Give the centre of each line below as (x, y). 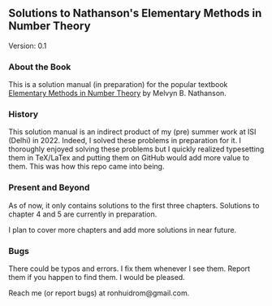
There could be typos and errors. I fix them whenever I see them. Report (129, 269)
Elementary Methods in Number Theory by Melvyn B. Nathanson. (118, 94)
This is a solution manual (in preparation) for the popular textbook (118, 85)
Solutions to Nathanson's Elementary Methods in (135, 13)
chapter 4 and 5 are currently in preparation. (83, 214)
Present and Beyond (49, 188)
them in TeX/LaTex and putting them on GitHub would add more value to (129, 158)
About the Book (40, 67)
